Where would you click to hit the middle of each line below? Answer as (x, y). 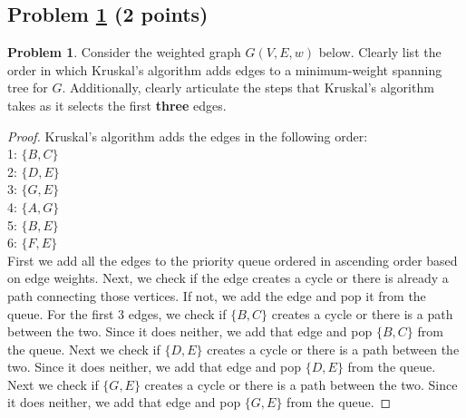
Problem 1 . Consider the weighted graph (124, 52)
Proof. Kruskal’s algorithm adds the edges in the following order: (188, 136)
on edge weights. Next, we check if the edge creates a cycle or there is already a (228, 278)
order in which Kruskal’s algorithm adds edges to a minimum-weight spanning (225, 69)
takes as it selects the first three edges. (117, 105)
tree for (28, 87)
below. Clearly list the (380, 52)
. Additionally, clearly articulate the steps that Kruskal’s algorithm (248, 87)
